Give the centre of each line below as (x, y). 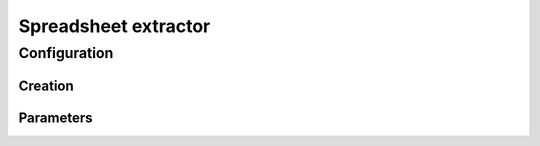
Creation (46, 85)
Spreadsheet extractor (114, 26)
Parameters (55, 117)
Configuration (66, 53)
